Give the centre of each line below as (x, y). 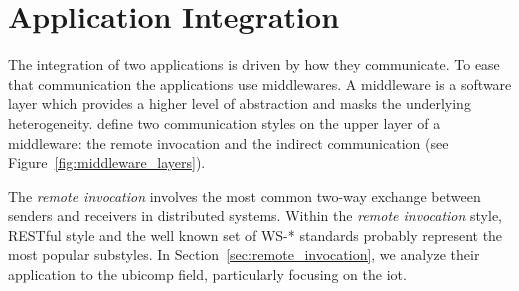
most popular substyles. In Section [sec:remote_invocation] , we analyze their (244, 254)
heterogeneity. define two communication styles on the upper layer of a (224, 122)
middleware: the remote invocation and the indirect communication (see (228, 142)
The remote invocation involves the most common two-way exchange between (244, 195)
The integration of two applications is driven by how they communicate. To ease (254, 64)
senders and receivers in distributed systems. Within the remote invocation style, (255, 215)
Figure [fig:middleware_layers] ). (107, 162)
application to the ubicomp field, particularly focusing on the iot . (207, 274)
